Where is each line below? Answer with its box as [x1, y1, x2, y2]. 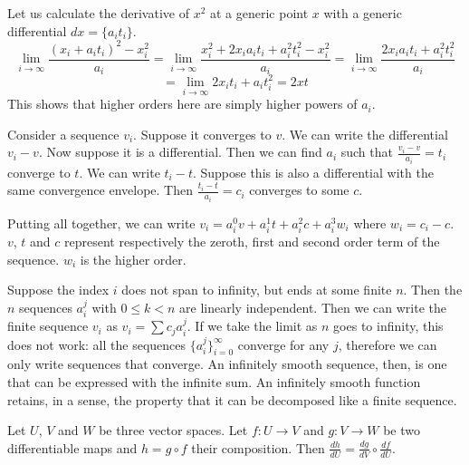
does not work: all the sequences [7, 334, 187, 354]
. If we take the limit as [187, 316, 318, 335]
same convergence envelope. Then [7, 180, 194, 199]
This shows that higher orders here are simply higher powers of [7, 94, 358, 113]
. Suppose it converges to [133, 124, 272, 143]
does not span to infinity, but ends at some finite [121, 280, 392, 299]
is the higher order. [80, 249, 187, 268]
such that [340, 142, 393, 161]
